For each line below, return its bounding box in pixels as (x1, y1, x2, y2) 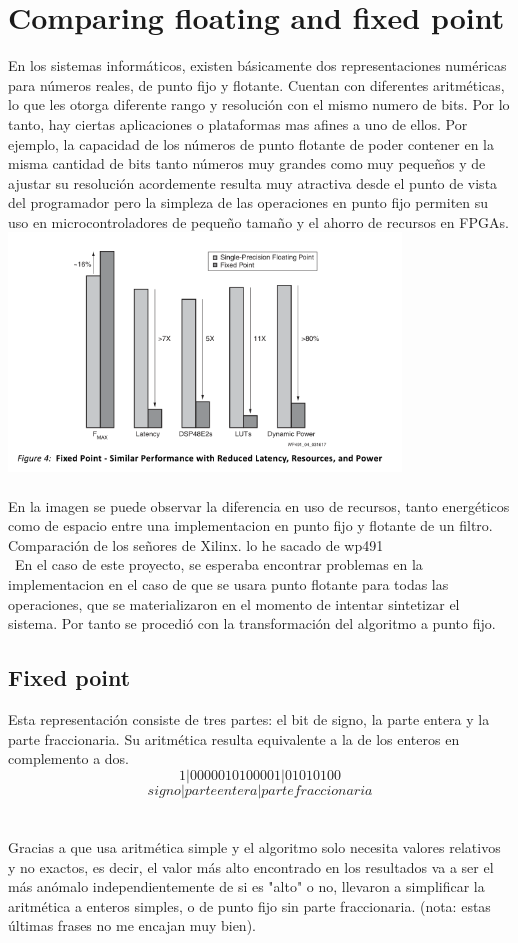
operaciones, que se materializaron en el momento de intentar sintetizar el (8, 593, 460, 614)
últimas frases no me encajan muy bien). (8, 915, 256, 936)
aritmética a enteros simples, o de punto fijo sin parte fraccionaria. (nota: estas (8, 895, 491, 916)
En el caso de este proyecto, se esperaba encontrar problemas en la (14, 554, 423, 575)
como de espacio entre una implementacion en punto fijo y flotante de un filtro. (8, 515, 493, 536)
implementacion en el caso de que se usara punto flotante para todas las (8, 574, 449, 595)
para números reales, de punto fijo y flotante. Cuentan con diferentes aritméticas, (8, 74, 505, 95)
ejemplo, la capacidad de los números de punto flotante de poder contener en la (8, 133, 494, 154)
